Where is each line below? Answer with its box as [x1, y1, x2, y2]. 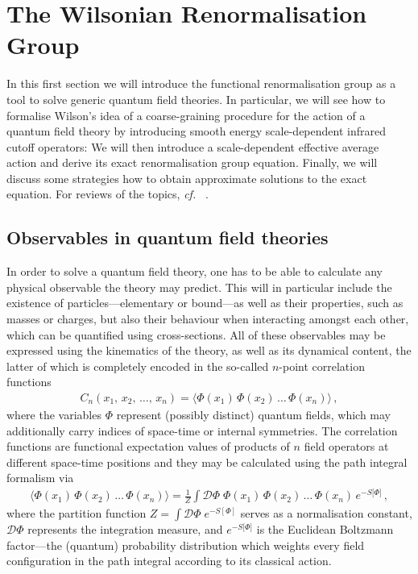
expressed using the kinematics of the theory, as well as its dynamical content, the [6, 342, 412, 359]
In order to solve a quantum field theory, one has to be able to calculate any [6, 263, 383, 280]
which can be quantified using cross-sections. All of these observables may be [6, 326, 386, 343]
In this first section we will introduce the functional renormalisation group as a [6, 75, 396, 92]
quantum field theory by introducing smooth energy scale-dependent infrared [6, 123, 386, 139]
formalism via [6, 469, 74, 486]
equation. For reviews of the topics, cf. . [6, 185, 209, 202]
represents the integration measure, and [27, 521, 223, 538]
